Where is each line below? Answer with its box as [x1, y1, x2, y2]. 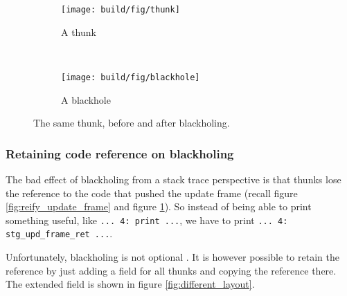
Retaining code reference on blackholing [6, 145, 234, 162]
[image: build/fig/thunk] [61, 5, 180, 15]
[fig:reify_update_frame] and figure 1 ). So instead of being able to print [6, 199, 312, 214]
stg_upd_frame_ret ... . [6, 226, 113, 241]
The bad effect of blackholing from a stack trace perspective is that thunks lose [6, 172, 341, 186]
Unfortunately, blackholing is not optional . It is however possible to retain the [6, 250, 339, 263]
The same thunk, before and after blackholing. [33, 115, 230, 130]
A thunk [61, 24, 96, 39]
